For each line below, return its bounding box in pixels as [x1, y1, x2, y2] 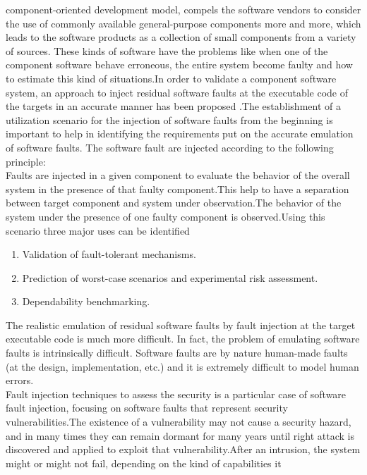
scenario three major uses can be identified [6, 223, 190, 237]
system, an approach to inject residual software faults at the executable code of [6, 85, 349, 99]
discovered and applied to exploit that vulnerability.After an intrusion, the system [6, 442, 361, 457]
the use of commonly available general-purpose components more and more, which [6, 16, 361, 30]
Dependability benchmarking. [22, 294, 150, 309]
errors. [6, 373, 34, 388]
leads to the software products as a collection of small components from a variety [6, 30, 356, 44]
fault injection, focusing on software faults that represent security [6, 400, 288, 415]
